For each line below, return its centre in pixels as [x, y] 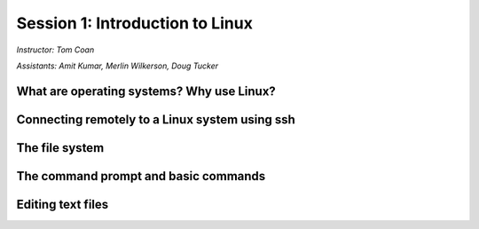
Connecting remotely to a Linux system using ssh [156, 119]
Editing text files [63, 204]
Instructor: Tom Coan [55, 50]
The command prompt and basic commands [141, 176]
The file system [60, 148]
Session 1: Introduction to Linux [134, 23]
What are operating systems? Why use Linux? [146, 91]
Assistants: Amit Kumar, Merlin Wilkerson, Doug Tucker [118, 66]
